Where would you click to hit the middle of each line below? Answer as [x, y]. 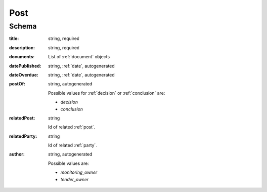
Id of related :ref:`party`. [73, 145]
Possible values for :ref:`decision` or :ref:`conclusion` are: [107, 93]
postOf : [17, 84]
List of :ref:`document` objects [79, 57]
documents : [22, 57]
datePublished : [25, 66]
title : [14, 38]
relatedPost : [22, 118]
